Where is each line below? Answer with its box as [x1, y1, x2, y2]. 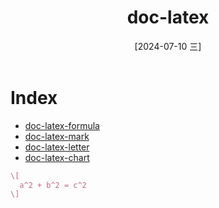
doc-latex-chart [24, 151, 90, 163]
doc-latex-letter [24, 141, 90, 153]
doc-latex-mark [24, 130, 90, 142]
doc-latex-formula [24, 119, 100, 131]
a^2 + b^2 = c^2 [19, 180, 87, 190]
